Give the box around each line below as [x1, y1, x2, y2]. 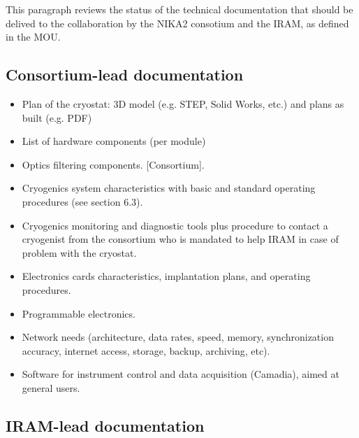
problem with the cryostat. [22, 245, 137, 260]
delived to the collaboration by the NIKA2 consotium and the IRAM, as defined [6, 15, 349, 30]
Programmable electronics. [22, 306, 135, 320]
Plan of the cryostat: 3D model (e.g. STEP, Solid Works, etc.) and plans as [22, 96, 344, 111]
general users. [22, 380, 80, 395]
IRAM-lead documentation [6, 414, 205, 436]
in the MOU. [6, 29, 61, 44]
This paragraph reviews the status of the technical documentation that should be [6, 2, 353, 16]
